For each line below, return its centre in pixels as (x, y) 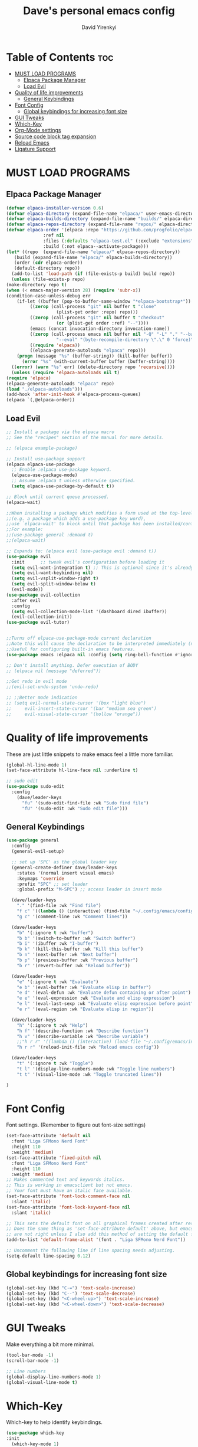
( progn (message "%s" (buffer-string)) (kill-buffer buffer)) (95, 356)
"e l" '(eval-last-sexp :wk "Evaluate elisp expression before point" (105, 1004)
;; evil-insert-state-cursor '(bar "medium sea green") (82, 708)
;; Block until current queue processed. (58, 497)
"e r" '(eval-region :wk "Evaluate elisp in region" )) (85, 1009)
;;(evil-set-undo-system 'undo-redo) (52, 687)
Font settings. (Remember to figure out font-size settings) (76, 1125)
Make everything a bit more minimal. (50, 1344)
